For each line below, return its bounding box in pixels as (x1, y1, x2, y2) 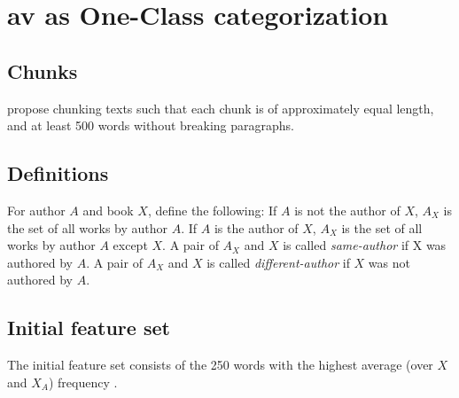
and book (82, 200, 134, 219)
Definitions (7, 160, 109, 187)
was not (368, 253, 410, 271)
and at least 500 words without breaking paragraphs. (7, 116, 294, 135)
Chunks (7, 57, 78, 84)
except (113, 236, 148, 254)
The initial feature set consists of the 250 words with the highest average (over (7, 355, 433, 374)
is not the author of (294, 200, 401, 219)
